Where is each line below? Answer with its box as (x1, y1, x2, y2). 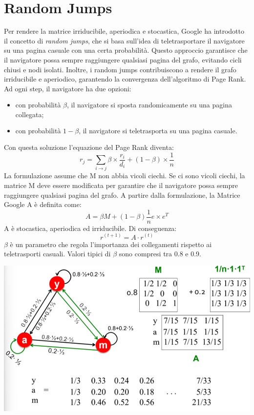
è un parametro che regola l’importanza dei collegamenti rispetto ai (10, 239, 212, 249)
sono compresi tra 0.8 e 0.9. (119, 249, 201, 259)
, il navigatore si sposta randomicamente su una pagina (67, 100, 232, 110)
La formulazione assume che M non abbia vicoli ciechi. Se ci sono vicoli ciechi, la (4, 170, 245, 181)
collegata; (15, 109, 44, 119)
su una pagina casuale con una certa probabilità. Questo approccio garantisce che (4, 45, 248, 55)
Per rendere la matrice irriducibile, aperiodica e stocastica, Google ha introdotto (4, 26, 244, 36)
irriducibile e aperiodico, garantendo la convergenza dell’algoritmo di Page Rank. (4, 74, 246, 84)
